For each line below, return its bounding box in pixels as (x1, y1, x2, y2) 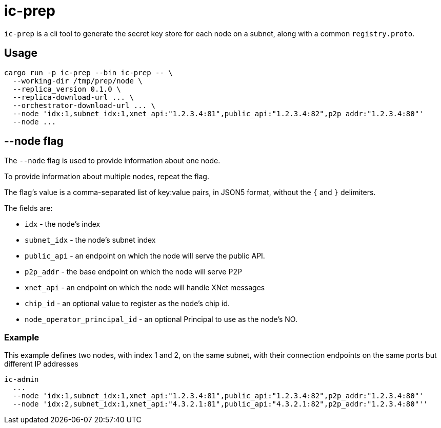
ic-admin (4, 375, 39, 384)
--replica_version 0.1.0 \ (12, 84, 121, 93)
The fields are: (4, 204, 53, 213)
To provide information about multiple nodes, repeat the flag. (4, 172, 209, 181)
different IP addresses (4, 359, 78, 369)
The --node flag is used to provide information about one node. (4, 156, 221, 165)
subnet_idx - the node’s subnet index (25, 236, 156, 245)
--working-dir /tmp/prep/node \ (12, 76, 143, 85)
